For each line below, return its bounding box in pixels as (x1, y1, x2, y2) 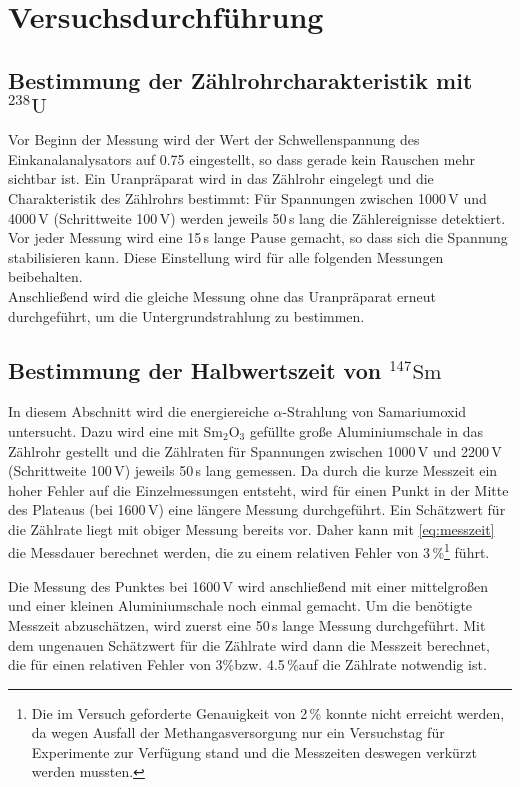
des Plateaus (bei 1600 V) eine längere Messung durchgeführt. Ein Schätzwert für (8, 499, 506, 520)
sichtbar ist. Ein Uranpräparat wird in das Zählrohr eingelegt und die (8, 168, 434, 189)
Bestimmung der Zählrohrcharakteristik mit (8, 64, 473, 95)
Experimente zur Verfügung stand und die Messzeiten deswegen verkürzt (31, 741, 477, 762)
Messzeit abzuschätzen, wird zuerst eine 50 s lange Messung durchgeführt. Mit (8, 614, 486, 635)
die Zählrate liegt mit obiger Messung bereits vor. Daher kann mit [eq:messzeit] (8, 518, 495, 539)
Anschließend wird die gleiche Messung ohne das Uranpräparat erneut (8, 285, 436, 306)
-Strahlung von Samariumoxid (282, 401, 467, 422)
